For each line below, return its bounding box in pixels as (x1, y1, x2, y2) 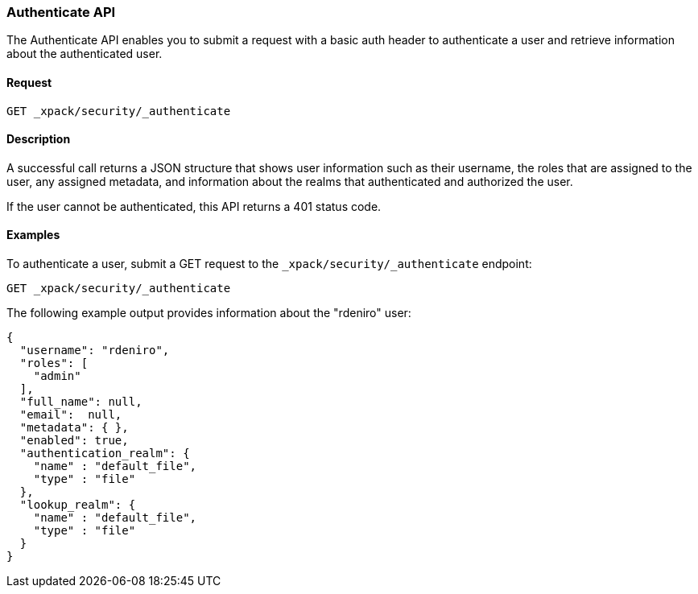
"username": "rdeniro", (19, 344, 170, 357)
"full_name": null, (19, 395, 142, 409)
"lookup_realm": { (19, 498, 136, 512)
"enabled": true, (19, 434, 129, 448)
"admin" (33, 369, 81, 383)
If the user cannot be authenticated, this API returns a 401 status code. (6, 199, 382, 213)
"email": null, (19, 408, 122, 422)
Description (6, 132, 71, 146)
